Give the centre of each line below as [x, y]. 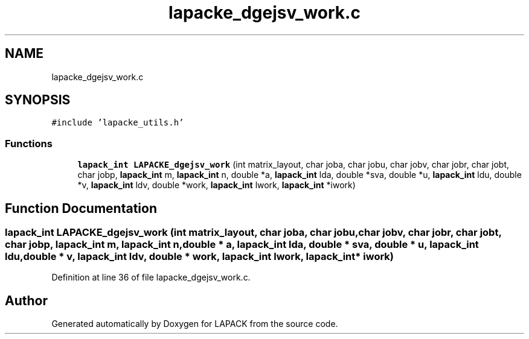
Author [26, 300]
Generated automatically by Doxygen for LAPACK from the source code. [195, 324]
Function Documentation [81, 208]
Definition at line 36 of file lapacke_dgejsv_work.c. [151, 277]
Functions [29, 143]
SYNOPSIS [38, 100]
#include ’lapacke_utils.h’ [118, 123]
